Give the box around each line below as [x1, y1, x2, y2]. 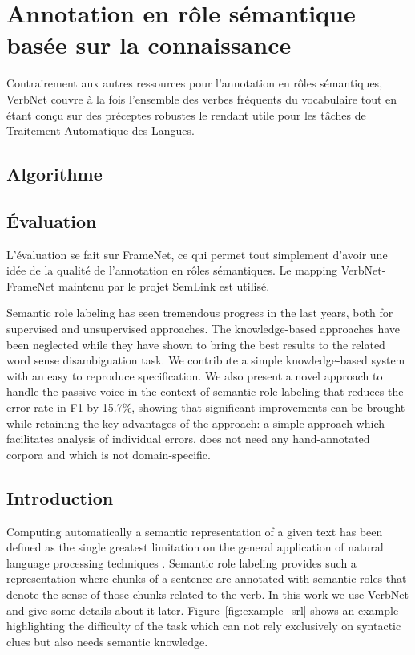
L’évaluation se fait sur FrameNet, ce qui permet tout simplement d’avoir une [6, 246, 388, 262]
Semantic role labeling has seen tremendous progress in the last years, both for [6, 304, 393, 321]
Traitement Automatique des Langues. [6, 122, 195, 139]
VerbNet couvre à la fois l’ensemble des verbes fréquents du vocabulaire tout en [6, 90, 397, 107]
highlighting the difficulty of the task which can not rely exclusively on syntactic [6, 617, 401, 634]
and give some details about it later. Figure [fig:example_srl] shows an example [6, 601, 399, 618]
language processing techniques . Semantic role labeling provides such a [6, 554, 357, 571]
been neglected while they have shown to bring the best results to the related [6, 336, 385, 352]
